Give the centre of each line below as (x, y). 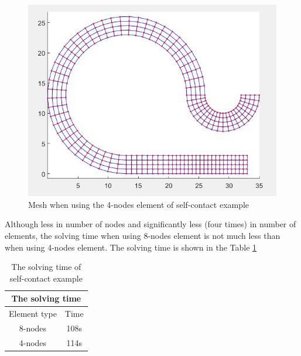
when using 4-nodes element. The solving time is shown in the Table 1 (131, 247)
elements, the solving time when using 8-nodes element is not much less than (143, 235)
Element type (33, 314)
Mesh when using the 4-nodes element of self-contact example (139, 204)
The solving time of (46, 267)
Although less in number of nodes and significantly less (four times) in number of (150, 224)
